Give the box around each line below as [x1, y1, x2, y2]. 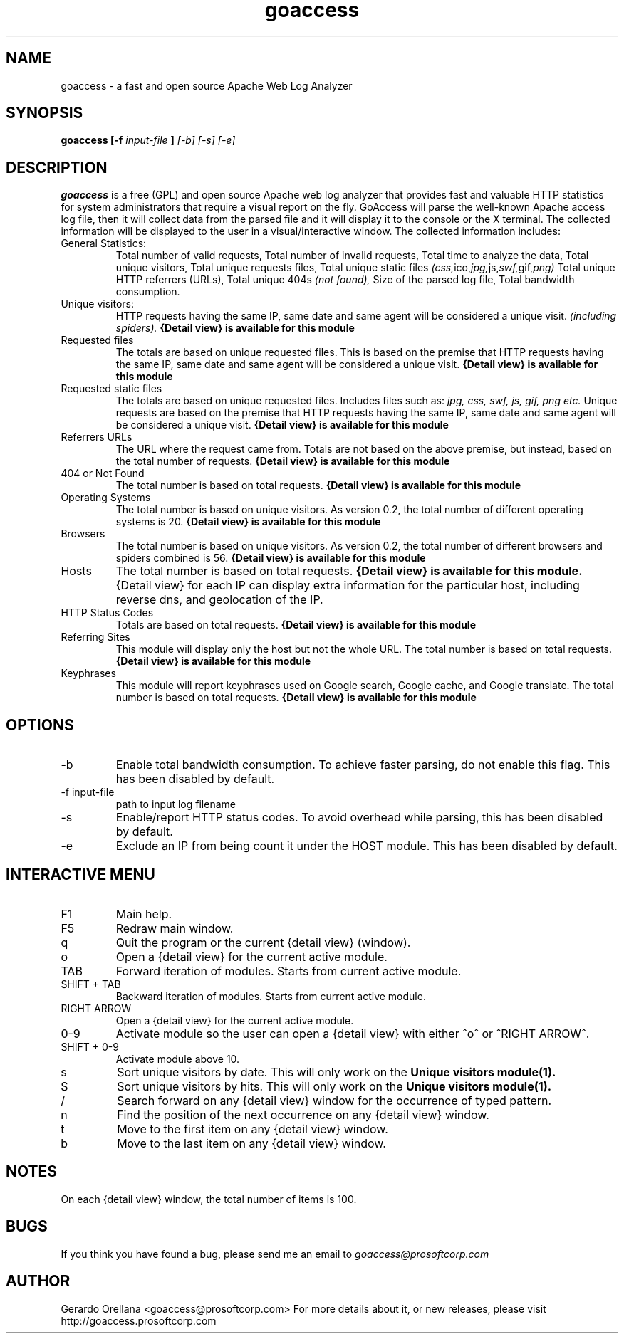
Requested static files [61, 382, 162, 395]
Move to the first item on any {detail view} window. [117, 1121, 388, 1136]
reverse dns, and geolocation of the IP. [115, 592, 323, 607]
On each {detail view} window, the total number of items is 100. [61, 1192, 357, 1205]
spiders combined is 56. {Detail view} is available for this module [115, 552, 426, 565]
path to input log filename [115, 798, 236, 811]
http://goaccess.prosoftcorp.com [61, 1314, 217, 1327]
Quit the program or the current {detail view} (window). [115, 935, 411, 950]
